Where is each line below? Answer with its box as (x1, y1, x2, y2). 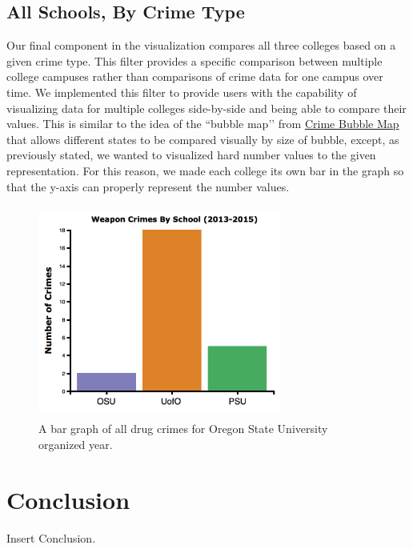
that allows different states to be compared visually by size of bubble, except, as (6, 130, 399, 147)
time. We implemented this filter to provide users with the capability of (6, 83, 357, 100)
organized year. (38, 435, 113, 452)
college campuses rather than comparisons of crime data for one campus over (6, 68, 383, 85)
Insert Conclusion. (6, 529, 96, 546)
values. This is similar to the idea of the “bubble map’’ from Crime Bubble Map (6, 115, 399, 132)
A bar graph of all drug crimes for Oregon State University (38, 420, 328, 437)
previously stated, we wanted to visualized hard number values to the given (6, 146, 376, 163)
